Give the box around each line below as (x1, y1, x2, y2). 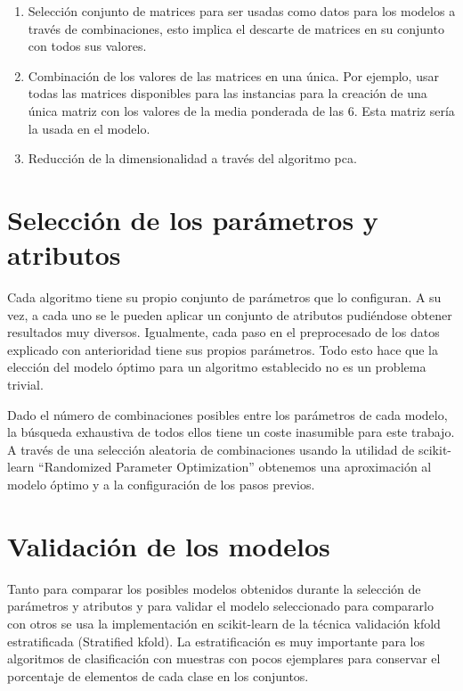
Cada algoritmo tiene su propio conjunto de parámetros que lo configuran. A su (7, 288, 442, 307)
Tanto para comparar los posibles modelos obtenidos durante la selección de (7, 579, 421, 597)
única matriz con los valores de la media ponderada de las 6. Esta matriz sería (28, 101, 455, 119)
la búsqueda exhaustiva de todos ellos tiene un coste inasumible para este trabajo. (7, 423, 455, 441)
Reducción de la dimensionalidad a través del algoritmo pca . (28, 149, 357, 168)
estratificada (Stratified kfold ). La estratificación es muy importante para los (7, 631, 425, 650)
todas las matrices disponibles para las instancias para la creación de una (28, 84, 427, 103)
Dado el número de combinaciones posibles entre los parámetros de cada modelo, (7, 405, 448, 424)
